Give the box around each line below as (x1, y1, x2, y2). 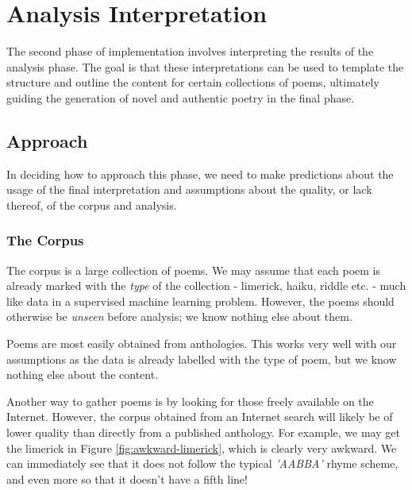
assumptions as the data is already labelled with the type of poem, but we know (6, 350, 397, 367)
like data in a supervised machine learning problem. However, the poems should (6, 292, 395, 309)
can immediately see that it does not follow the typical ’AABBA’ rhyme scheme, (6, 455, 399, 472)
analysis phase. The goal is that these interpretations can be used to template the (6, 58, 404, 75)
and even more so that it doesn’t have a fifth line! (6, 470, 248, 487)
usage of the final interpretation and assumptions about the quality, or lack (6, 181, 372, 198)
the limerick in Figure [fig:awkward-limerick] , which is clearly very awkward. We (6, 439, 397, 456)
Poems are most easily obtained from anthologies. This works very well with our (6, 335, 397, 352)
